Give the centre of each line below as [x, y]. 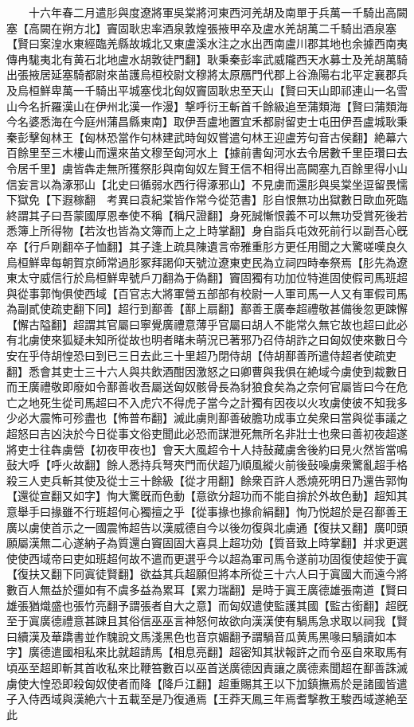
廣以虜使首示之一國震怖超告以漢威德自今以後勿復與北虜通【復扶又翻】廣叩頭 [207, 527]
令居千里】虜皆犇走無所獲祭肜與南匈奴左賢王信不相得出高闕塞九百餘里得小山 [207, 168]
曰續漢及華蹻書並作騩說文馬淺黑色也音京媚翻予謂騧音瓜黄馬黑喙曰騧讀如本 [201, 636]
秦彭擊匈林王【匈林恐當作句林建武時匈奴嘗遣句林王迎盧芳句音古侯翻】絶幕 [201, 137]
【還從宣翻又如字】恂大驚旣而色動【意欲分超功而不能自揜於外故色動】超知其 [207, 496]
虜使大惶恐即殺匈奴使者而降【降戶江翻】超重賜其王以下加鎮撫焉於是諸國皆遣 [207, 683]
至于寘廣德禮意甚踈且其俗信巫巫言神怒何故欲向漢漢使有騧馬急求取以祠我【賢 [207, 621]
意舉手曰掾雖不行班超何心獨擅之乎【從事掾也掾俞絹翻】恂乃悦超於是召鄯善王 [207, 511]
